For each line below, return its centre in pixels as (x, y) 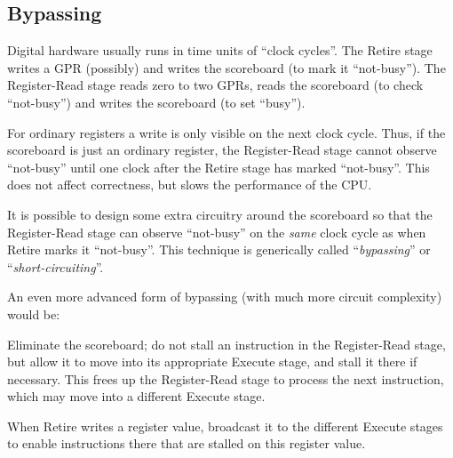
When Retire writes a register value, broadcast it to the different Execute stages (225, 426)
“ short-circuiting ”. (56, 266)
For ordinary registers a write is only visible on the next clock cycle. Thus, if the (226, 132)
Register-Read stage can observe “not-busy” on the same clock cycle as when (217, 232)
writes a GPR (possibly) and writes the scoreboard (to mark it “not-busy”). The (226, 67)
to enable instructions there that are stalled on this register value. (187, 443)
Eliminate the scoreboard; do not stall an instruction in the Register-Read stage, (226, 344)
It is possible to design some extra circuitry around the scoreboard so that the (220, 214)
